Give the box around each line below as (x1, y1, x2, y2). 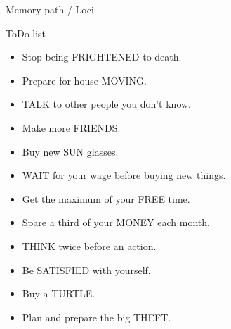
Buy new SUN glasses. (22, 144, 119, 159)
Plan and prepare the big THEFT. (22, 309, 171, 324)
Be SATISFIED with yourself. (22, 262, 151, 277)
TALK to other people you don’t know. (22, 97, 191, 111)
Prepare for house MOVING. (22, 73, 147, 87)
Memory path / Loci (6, 2, 94, 16)
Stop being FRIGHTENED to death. (22, 49, 182, 64)
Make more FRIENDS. (22, 120, 121, 135)
